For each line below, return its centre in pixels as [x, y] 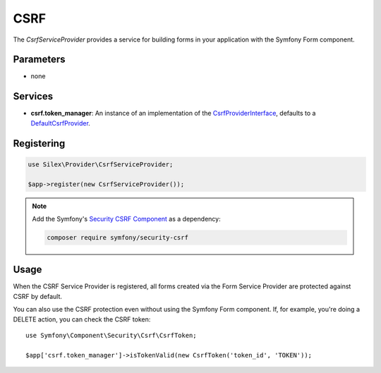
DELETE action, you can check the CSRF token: [82, 319]
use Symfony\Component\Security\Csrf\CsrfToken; [111, 335]
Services [33, 96]
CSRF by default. [38, 296]
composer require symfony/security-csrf [117, 237]
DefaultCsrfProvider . [61, 123]
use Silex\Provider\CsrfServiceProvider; [101, 164]
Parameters [39, 60]
